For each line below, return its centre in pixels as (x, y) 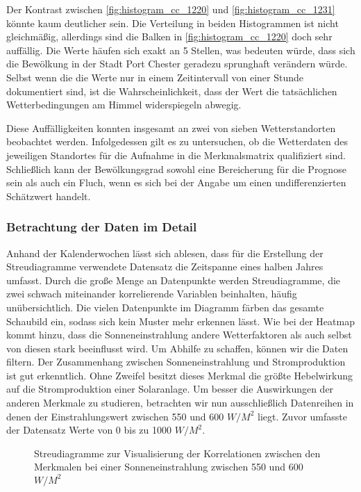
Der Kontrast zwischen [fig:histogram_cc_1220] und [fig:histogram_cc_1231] (171, 9)
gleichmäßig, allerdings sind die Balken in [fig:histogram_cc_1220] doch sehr (169, 36)
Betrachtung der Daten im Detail (102, 227)
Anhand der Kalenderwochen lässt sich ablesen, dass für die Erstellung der (165, 253)
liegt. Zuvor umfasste (302, 416)
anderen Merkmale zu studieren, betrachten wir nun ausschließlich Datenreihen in (180, 403)
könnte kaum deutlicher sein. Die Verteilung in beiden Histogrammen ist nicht (173, 23)
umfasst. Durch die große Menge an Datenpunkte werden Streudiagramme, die (174, 280)
